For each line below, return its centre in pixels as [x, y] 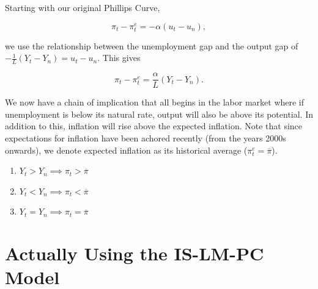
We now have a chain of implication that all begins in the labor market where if [155, 102]
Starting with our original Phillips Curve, [83, 7]
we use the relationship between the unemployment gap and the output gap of [152, 45]
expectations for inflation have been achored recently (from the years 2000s [146, 138]
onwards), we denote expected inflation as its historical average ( [126, 150]
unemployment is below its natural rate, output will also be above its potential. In [159, 114]
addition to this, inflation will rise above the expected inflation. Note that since [154, 126]
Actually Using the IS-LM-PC [135, 253]
